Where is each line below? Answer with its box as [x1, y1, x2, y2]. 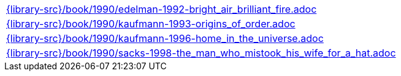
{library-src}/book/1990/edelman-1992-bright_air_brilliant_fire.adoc [6, 3, 317, 15]
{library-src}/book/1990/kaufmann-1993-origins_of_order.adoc [6, 18, 296, 30]
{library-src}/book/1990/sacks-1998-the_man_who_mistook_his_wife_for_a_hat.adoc [6, 47, 396, 59]
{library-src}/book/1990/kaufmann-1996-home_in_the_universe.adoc [6, 32, 324, 44]
